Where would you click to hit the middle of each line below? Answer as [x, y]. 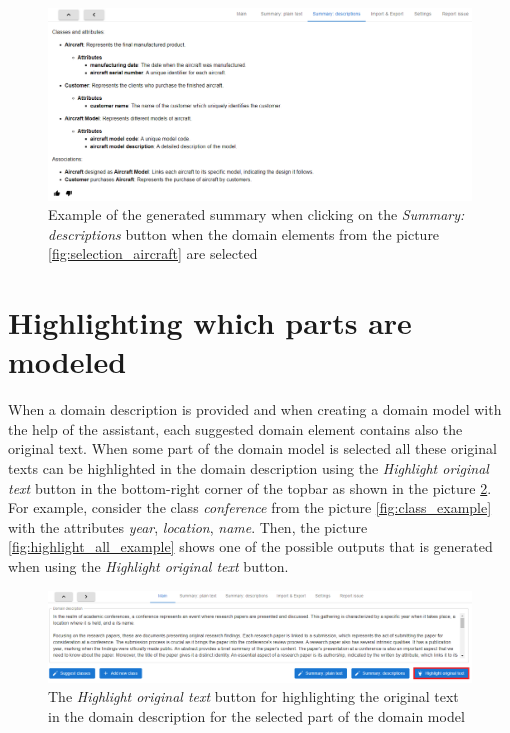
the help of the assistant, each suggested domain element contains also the [235, 428]
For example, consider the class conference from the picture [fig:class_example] [250, 507]
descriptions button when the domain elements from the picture [244, 233]
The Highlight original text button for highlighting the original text [253, 696]
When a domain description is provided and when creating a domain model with [255, 409]
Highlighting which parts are [210, 322]
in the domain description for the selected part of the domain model [256, 716]
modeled [67, 361]
